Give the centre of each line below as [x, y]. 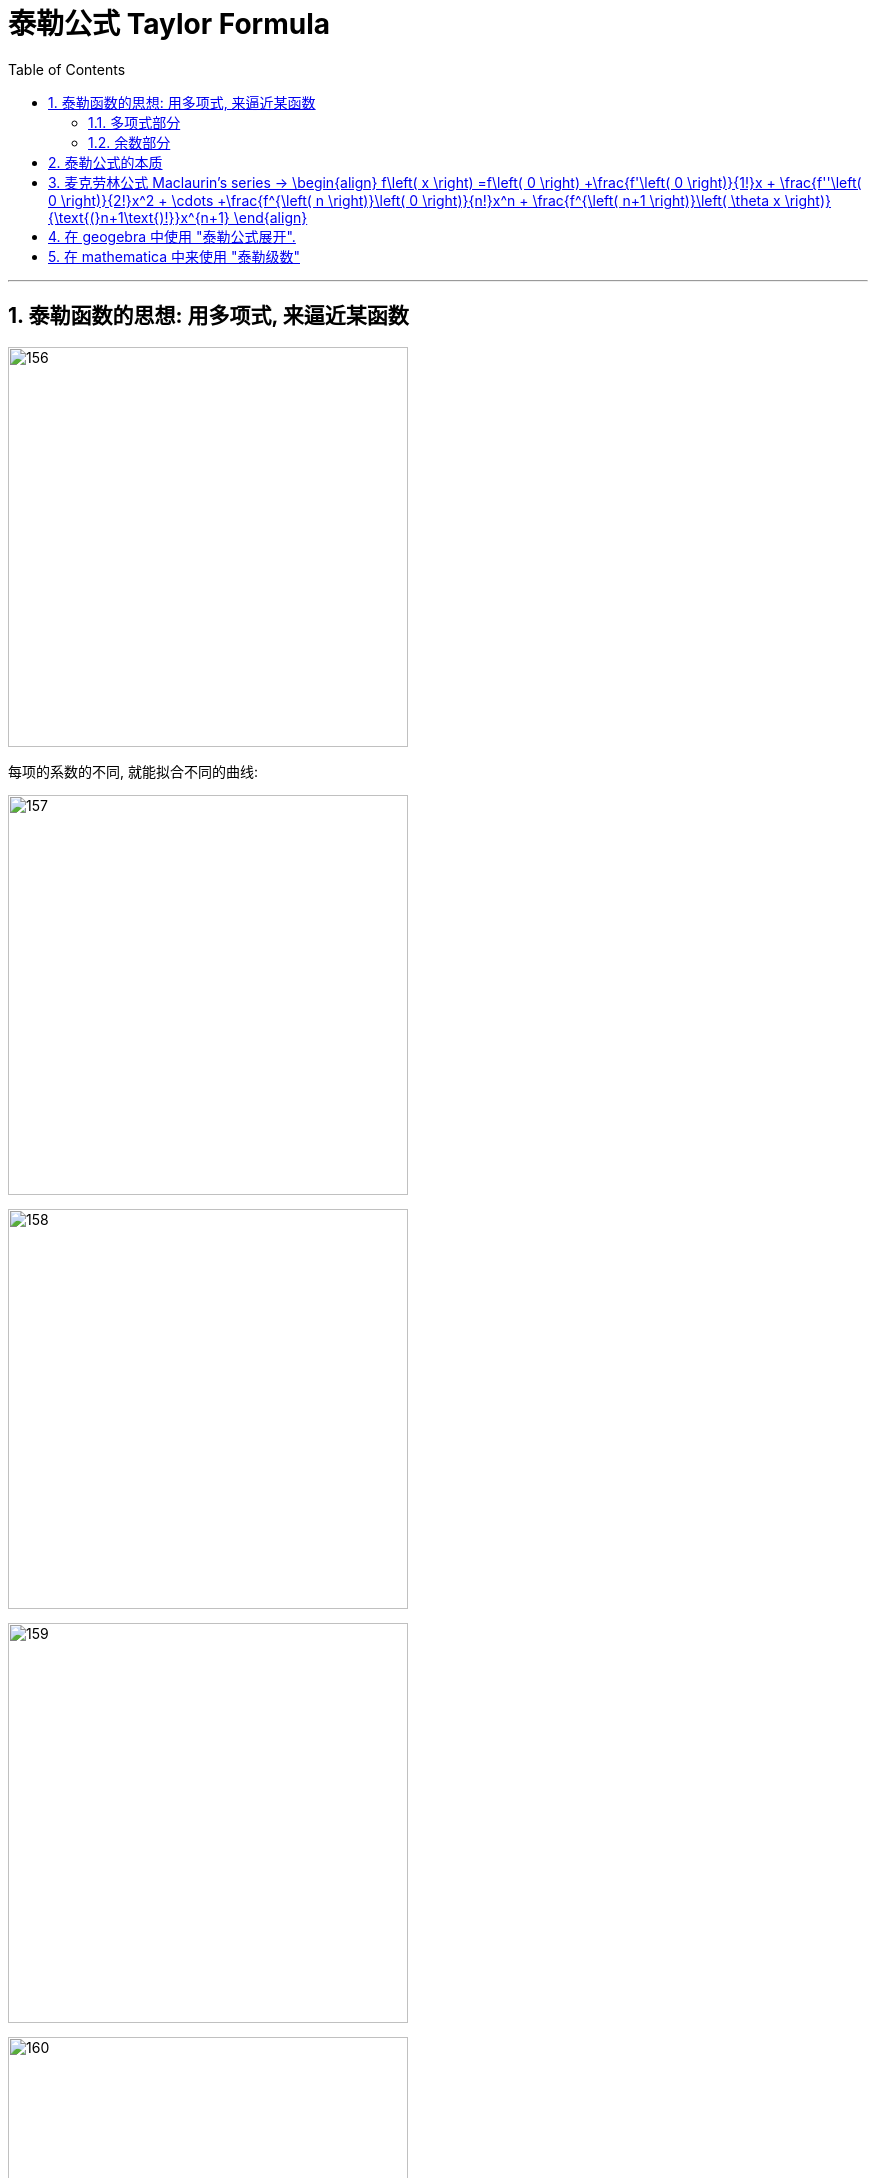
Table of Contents [67, 69]
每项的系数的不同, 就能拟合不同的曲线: [133, 771]
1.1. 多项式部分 [134, 122]
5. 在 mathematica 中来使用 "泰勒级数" [174, 256]
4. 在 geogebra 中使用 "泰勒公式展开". [172, 236]
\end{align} [270, 217]
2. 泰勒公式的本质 [105, 162]
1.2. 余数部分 [129, 142]
